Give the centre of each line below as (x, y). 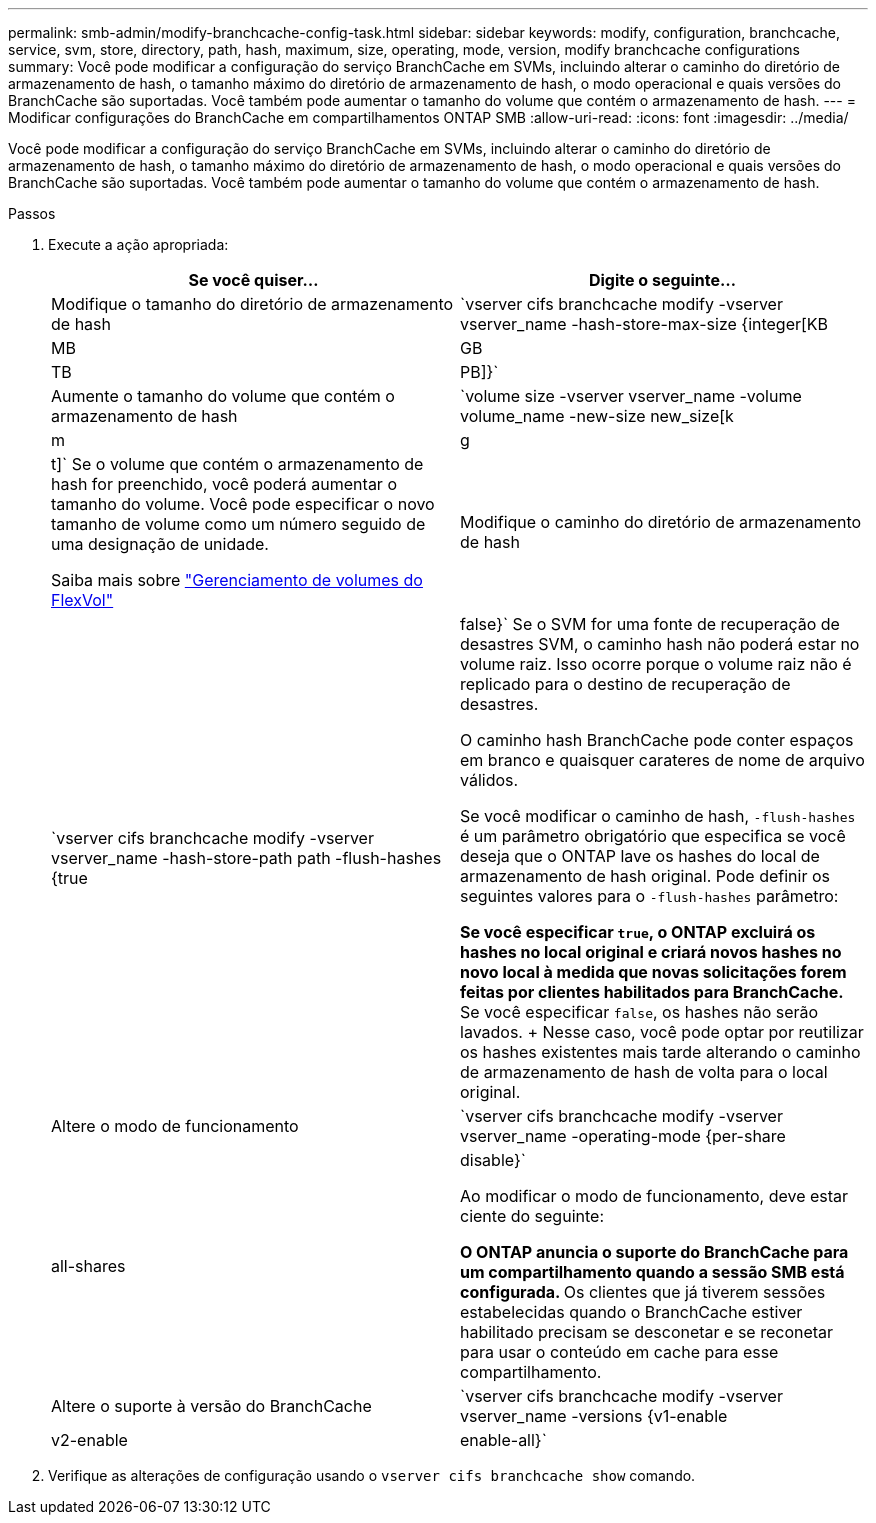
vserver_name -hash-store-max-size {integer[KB (644, 324)
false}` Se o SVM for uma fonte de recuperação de (650, 624)
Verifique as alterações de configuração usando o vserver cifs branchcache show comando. (372, 1475)
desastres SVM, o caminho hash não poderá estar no (660, 644)
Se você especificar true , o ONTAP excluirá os (638, 932)
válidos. (489, 780)
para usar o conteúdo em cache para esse (619, 1352)
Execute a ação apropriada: (138, 244)
